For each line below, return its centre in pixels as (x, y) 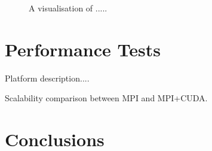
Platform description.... (47, 78)
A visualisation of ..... (68, 8)
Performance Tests (83, 49)
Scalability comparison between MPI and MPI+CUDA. (106, 98)
